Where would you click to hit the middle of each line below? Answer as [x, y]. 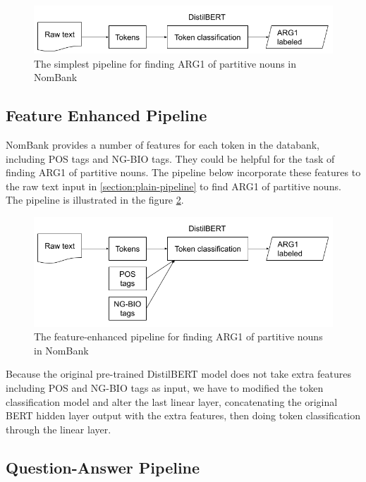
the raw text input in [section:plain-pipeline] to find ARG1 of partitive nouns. [173, 186]
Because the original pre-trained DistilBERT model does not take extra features [178, 374]
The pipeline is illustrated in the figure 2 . [95, 200]
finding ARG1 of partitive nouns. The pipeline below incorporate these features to [183, 172]
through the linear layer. [59, 429]
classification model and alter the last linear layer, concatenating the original [172, 401]
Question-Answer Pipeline [103, 467]
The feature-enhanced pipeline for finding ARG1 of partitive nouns [178, 336]
